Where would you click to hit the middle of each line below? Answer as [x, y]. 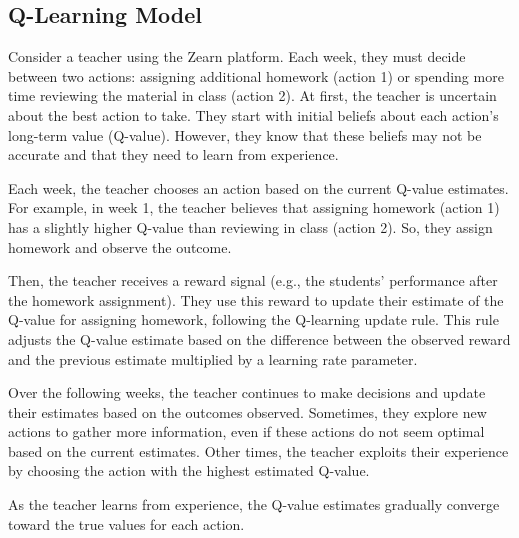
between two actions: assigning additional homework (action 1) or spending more [256, 75]
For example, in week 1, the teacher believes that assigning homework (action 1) [254, 207]
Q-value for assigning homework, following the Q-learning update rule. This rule [253, 319]
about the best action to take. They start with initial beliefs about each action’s [253, 114]
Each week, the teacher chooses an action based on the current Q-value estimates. [258, 187]
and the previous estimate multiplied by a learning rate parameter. [213, 358]
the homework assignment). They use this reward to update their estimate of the [256, 299]
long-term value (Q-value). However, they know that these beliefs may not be [245, 134]
